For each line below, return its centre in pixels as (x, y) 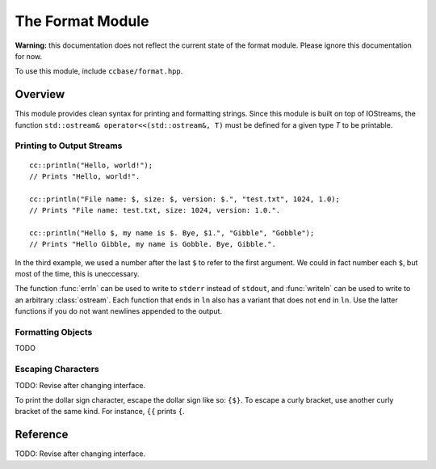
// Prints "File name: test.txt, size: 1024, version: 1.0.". (155, 211)
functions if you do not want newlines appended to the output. (118, 311)
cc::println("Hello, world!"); (91, 165)
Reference (42, 435)
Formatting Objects (54, 332)
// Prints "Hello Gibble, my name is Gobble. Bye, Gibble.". (153, 244)
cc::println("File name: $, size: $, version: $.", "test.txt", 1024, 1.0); (185, 199)
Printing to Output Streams (69, 146)
